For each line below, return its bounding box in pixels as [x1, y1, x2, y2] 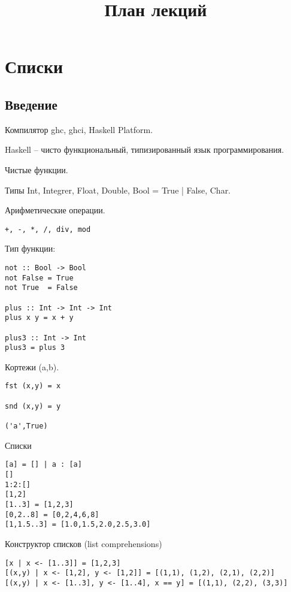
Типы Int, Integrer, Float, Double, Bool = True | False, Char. [5, 183, 231, 196]
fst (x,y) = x [5, 382, 61, 391]
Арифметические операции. [5, 204, 105, 216]
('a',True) [5, 422, 48, 431]
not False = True [5, 273, 74, 282]
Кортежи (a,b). [5, 360, 59, 373]
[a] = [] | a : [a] [5, 460, 82, 469]
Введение [5, 95, 57, 113]
